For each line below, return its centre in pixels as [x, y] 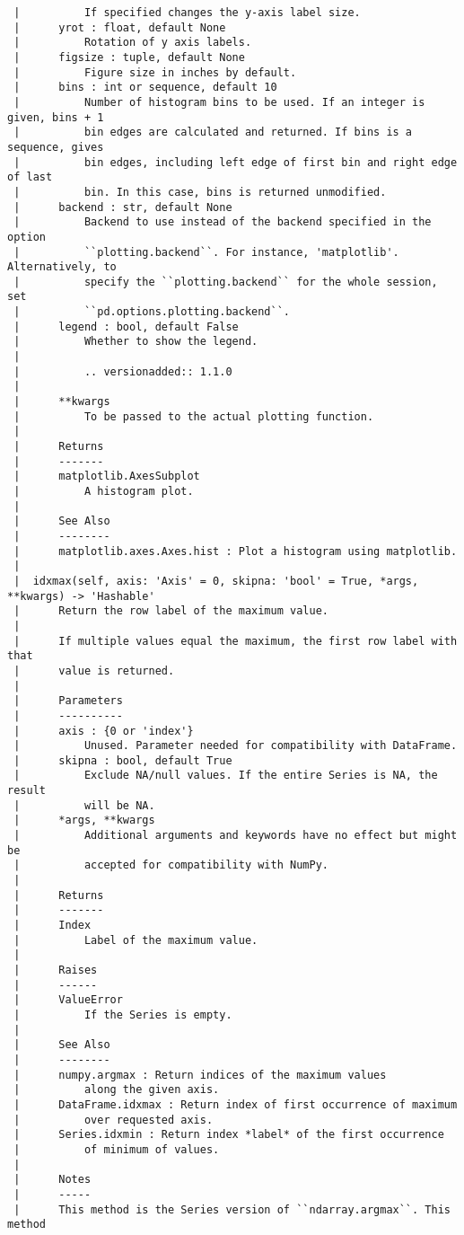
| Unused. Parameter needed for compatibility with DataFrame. [236, 746]
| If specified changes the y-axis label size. [187, 13]
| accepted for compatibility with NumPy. [171, 865]
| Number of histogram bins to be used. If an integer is [219, 102]
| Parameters [68, 701]
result [26, 791]
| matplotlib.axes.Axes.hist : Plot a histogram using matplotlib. [236, 551]
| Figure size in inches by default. [155, 72]
